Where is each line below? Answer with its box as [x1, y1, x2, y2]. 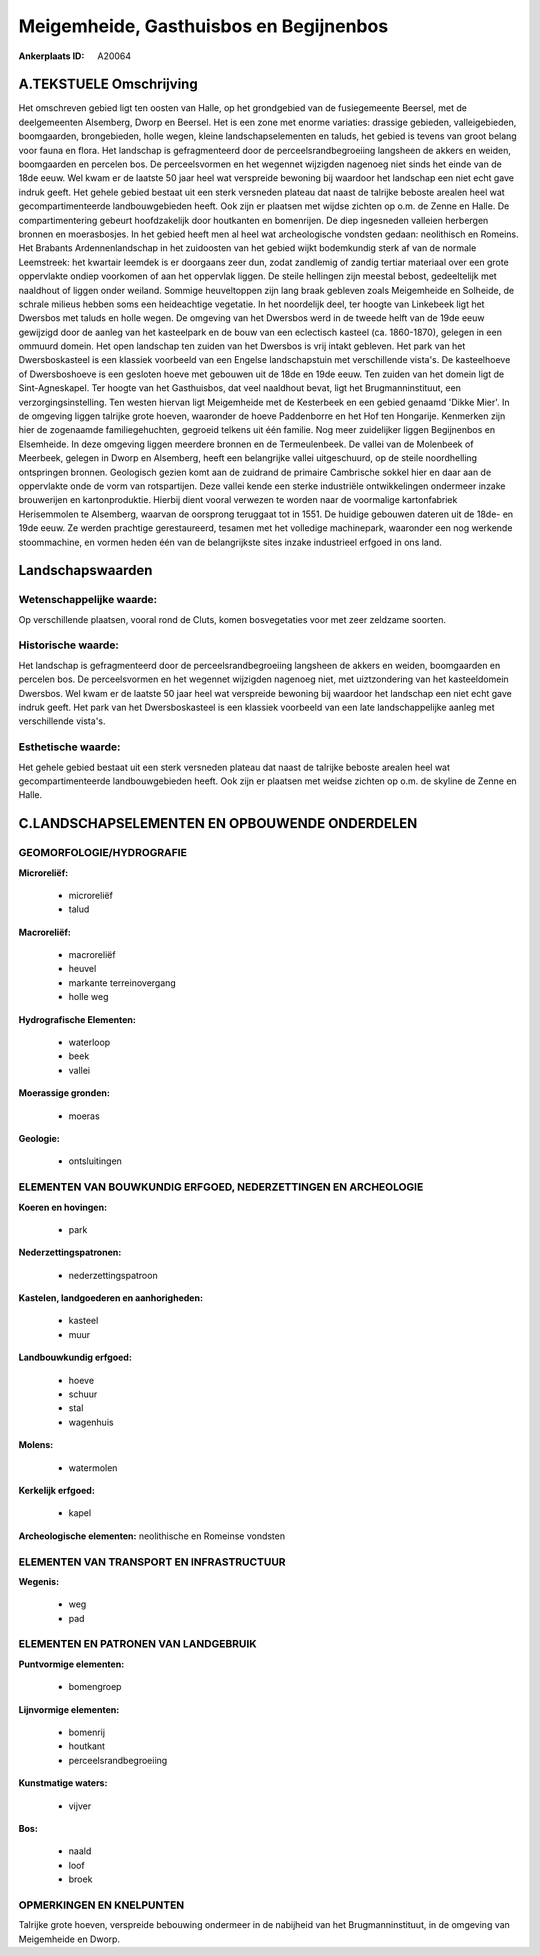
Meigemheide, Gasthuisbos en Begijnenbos [18, 15, 389, 37]
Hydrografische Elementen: [18, 1013, 137, 1025]
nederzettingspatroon [68, 1269, 159, 1281]
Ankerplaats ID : [18, 50, 85, 62]
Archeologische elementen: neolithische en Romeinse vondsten [18, 1530, 285, 1542]
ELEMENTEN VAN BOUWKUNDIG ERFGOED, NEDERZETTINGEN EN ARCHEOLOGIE [18, 1180, 424, 1194]
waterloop [68, 1036, 111, 1049]
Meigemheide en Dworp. [18, 1933, 120, 1945]
